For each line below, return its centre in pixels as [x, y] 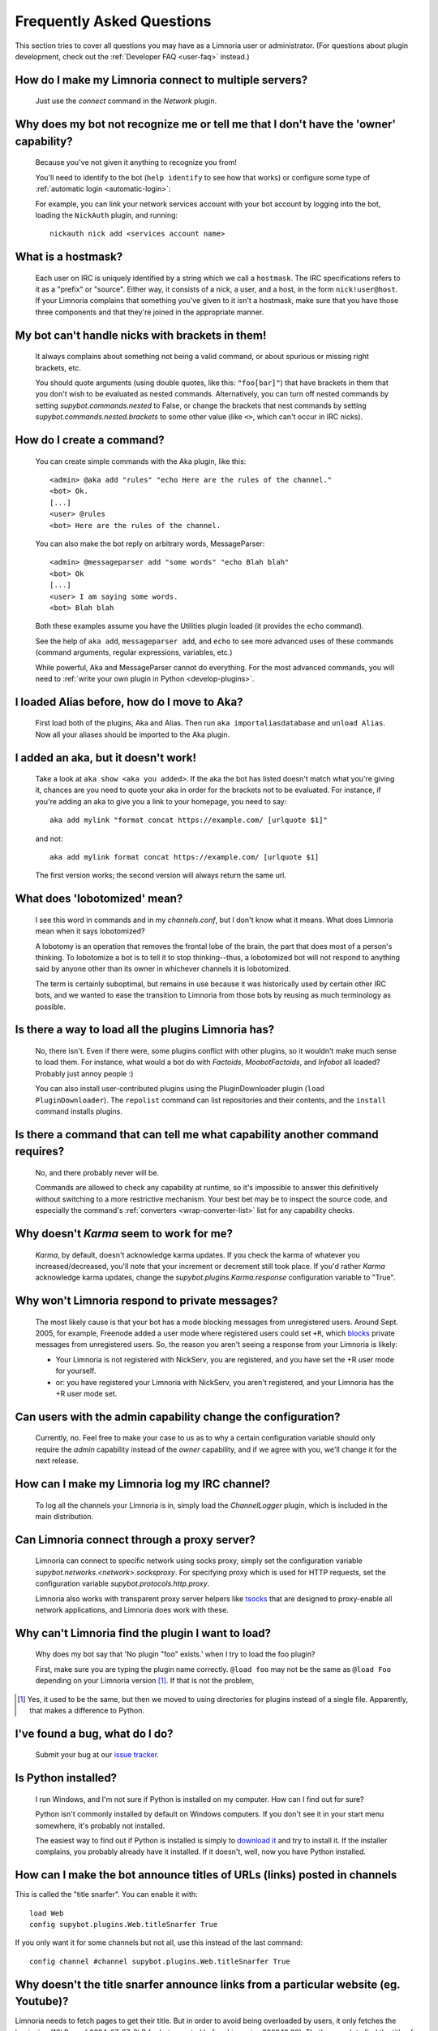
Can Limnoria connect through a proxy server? [135, 1539]
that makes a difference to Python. [87, 1710]
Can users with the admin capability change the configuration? [178, 1416]
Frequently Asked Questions [113, 21]
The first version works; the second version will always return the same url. [161, 875]
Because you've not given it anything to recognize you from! [136, 162]
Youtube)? [42, 2001]
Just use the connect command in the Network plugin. [126, 101]
